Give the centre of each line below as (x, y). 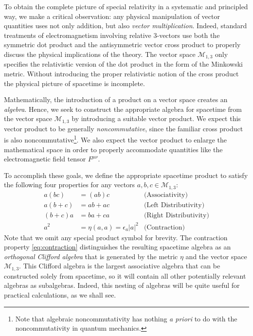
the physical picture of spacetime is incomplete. (74, 83)
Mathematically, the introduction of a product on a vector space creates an (116, 99)
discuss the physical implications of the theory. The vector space (100, 54)
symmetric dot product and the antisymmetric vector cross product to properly (122, 44)
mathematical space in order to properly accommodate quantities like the (113, 149)
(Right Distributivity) (176, 215)
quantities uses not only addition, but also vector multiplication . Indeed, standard (126, 26)
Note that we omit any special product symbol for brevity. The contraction (116, 237)
